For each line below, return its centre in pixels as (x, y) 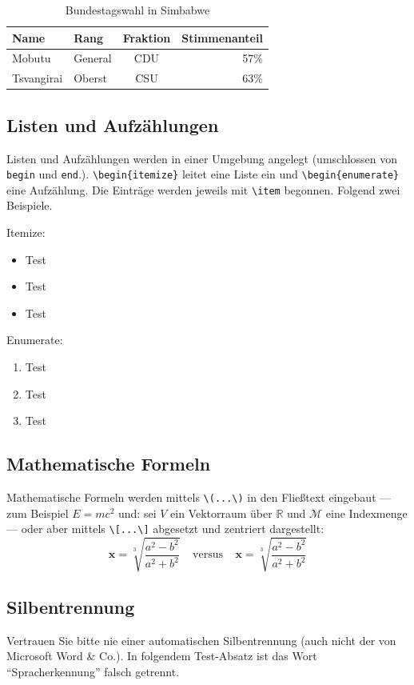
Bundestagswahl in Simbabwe (137, 10)
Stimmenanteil (222, 37)
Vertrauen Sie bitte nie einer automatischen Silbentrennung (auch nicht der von (201, 640)
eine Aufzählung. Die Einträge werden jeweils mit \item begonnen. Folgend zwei (203, 189)
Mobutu (32, 58)
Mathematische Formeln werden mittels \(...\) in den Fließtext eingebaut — (199, 497)
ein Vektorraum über (221, 513)
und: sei (137, 513)
